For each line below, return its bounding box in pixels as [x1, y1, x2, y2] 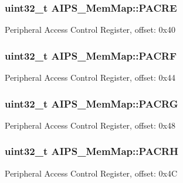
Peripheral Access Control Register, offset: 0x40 [5, 23, 175, 36]
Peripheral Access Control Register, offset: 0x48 [5, 119, 175, 131]
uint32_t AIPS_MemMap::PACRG [5, 96, 178, 111]
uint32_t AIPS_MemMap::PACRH [5, 144, 178, 158]
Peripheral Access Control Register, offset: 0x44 [5, 71, 175, 84]
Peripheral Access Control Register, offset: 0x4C [5, 167, 178, 179]
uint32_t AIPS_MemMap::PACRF [5, 48, 177, 63]
